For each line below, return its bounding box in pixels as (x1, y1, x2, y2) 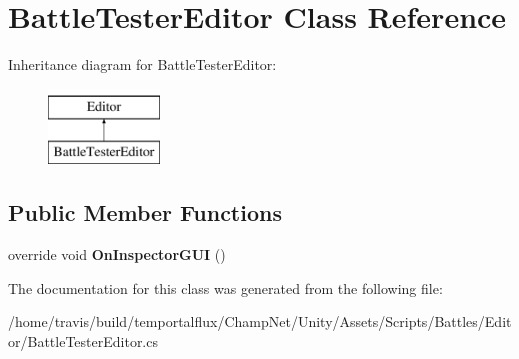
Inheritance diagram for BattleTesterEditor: (8, 54, 277, 75)
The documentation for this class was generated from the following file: (8, 277, 443, 298)
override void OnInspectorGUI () (8, 244, 226, 265)
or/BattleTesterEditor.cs (8, 330, 158, 351)
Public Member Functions (8, 197, 282, 228)
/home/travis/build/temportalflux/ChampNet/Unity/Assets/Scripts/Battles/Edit (8, 311, 512, 332)
